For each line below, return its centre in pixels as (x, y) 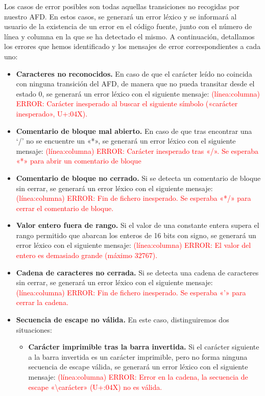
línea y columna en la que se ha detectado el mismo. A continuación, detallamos (129, 36)
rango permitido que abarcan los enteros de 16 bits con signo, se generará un (136, 235)
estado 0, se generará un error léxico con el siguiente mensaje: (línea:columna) (138, 93)
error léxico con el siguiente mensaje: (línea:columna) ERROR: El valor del (134, 245)
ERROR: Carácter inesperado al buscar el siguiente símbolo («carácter (127, 103)
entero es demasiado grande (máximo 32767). (87, 255)
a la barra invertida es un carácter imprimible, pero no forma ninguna (138, 356)
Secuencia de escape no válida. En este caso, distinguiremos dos (123, 320)
